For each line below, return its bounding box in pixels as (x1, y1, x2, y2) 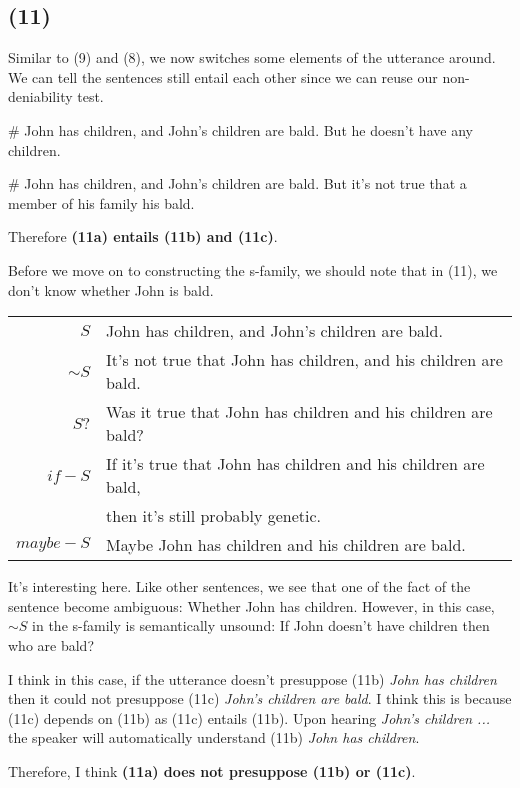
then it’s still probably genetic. (106, 504, 321, 528)
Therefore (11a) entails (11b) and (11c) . (8, 226, 278, 247)
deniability (8, 86, 73, 107)
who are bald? (8, 634, 94, 655)
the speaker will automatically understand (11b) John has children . (8, 727, 420, 748)
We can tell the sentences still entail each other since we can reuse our (8, 66, 438, 87)
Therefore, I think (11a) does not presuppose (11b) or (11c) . (8, 760, 416, 781)
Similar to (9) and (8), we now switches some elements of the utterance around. (8, 47, 496, 68)
